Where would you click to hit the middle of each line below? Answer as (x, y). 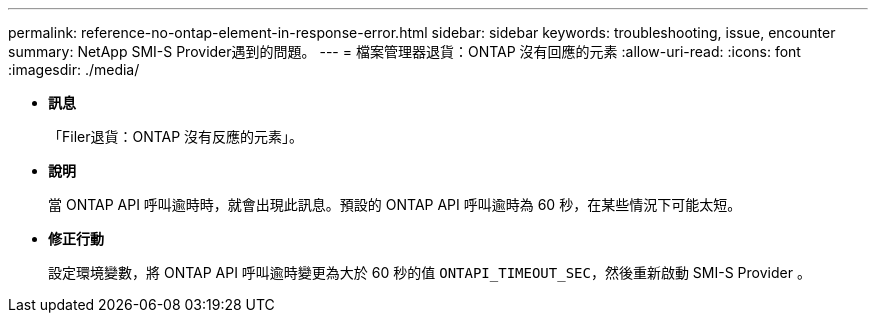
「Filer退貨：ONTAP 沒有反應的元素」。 (176, 136)
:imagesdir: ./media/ (74, 69)
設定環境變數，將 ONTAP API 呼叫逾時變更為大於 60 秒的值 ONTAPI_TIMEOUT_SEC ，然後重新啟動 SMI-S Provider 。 (429, 272)
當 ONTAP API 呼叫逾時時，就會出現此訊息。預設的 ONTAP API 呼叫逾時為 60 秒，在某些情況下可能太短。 (395, 204)
